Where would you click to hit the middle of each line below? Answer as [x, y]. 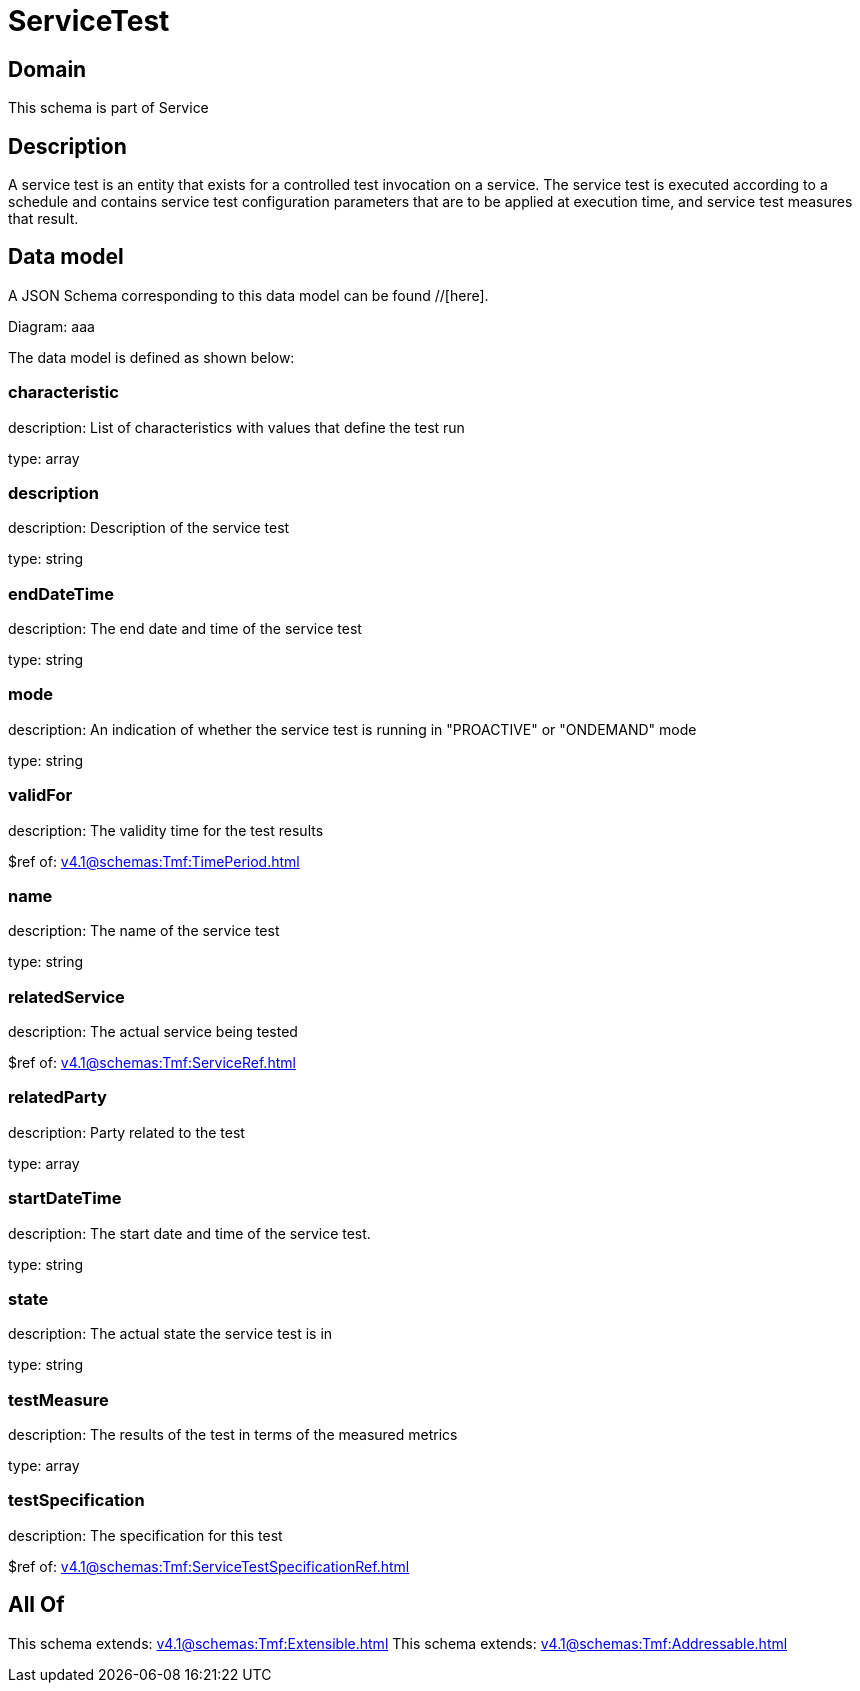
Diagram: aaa [51, 326]
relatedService [66, 996]
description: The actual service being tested [153, 1032]
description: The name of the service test [144, 931]
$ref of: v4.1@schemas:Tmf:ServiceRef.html [152, 1063]
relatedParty [57, 1097]
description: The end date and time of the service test [185, 629]
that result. [43, 219]
